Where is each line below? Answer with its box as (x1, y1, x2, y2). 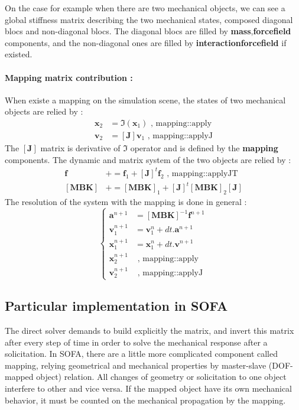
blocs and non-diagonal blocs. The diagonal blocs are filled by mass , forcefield (5, 25, 291, 37)
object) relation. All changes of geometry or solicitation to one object (36, 370, 287, 383)
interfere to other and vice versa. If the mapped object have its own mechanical (5, 382, 292, 394)
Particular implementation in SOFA (5, 297, 228, 315)
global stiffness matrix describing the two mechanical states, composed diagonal (5, 13, 293, 25)
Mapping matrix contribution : (5, 71, 133, 83)
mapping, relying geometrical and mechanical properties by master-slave (5, 359, 266, 371)
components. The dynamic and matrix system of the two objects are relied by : (5, 153, 291, 165)
